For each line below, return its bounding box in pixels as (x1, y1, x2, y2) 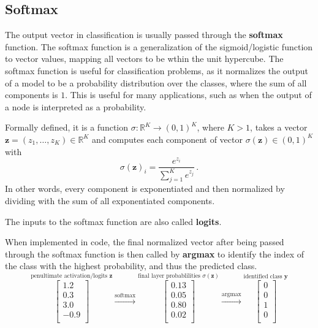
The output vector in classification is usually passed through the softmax (5, 28, 283, 41)
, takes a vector (250, 121, 308, 134)
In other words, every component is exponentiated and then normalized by (5, 182, 285, 195)
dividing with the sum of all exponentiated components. (5, 194, 215, 207)
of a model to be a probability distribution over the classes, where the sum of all (5, 76, 307, 89)
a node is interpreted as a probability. (5, 100, 146, 113)
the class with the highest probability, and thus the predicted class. (5, 259, 257, 272)
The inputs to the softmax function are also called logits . (5, 215, 222, 227)
